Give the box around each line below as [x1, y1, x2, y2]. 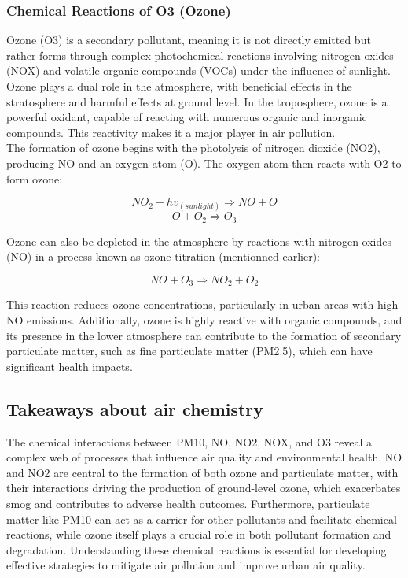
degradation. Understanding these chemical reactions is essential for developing [6, 541, 387, 558]
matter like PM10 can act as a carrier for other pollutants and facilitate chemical [6, 510, 397, 527]
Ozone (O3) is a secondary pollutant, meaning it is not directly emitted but [6, 31, 371, 48]
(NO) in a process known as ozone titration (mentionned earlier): [6, 248, 320, 265]
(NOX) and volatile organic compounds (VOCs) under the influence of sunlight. [6, 62, 391, 79]
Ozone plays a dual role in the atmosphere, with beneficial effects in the [6, 78, 352, 94]
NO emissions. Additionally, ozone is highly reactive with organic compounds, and [6, 312, 402, 328]
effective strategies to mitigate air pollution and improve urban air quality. [6, 557, 366, 573]
